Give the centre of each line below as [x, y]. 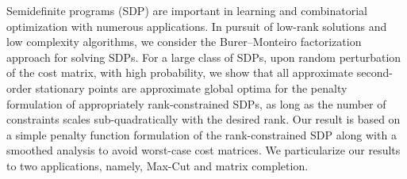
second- [374, 72]
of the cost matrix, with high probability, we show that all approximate [180, 72]
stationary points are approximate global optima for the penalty [191, 88]
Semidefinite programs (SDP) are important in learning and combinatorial [187, 10]
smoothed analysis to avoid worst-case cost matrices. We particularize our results [203, 150]
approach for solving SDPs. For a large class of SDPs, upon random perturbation [204, 57]
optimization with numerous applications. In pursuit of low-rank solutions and [197, 26]
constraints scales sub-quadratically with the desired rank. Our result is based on [203, 119]
